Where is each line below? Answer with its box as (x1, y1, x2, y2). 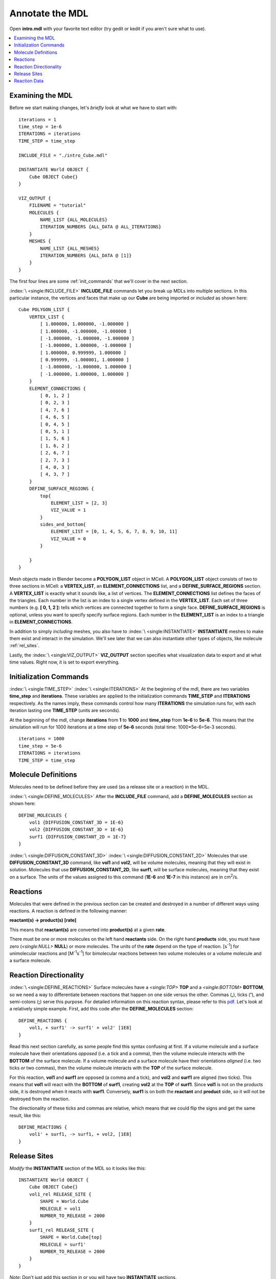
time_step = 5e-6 (18, 743, 62, 749)
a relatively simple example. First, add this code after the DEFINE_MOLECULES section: (9, 1006, 194, 1012)
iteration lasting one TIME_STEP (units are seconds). (9, 708, 121, 714)
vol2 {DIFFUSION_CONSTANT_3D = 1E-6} (29, 827, 124, 832)
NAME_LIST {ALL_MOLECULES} (40, 217, 108, 223)
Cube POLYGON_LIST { (18, 307, 70, 313)
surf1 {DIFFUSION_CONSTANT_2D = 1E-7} (29, 834, 127, 840)
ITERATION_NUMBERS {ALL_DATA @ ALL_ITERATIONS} (40, 224, 162, 230)
